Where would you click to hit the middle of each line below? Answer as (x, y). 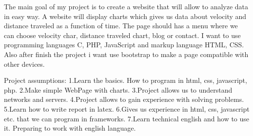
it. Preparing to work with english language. (70, 128)
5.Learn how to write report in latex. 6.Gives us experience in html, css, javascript (127, 108)
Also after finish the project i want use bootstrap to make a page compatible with (126, 54)
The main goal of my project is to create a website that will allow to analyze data (126, 6)
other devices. (24, 64)
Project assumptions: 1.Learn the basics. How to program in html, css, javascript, (126, 80)
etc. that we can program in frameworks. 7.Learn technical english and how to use (127, 118)
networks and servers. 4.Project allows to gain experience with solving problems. (124, 99)
